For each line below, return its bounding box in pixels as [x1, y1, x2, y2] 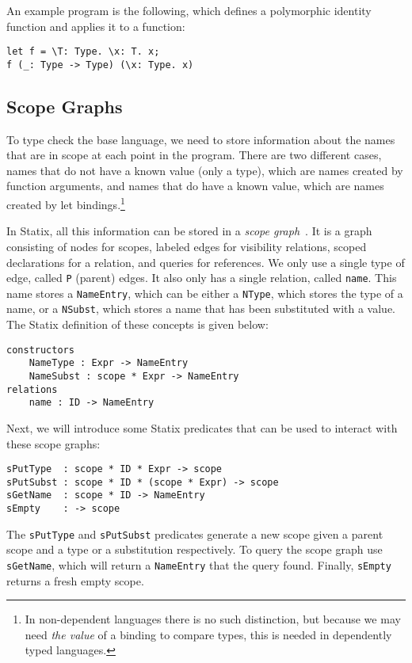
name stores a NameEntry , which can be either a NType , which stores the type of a [6, 284, 403, 301]
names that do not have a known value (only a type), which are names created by [6, 162, 403, 178]
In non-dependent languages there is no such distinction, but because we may [25, 611, 401, 627]
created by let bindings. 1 [6, 194, 125, 212]
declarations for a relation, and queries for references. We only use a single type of [6, 253, 405, 270]
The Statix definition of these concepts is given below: [6, 316, 269, 333]
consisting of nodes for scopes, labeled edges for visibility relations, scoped [6, 238, 367, 254]
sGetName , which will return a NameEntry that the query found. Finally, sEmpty [6, 557, 391, 573]
